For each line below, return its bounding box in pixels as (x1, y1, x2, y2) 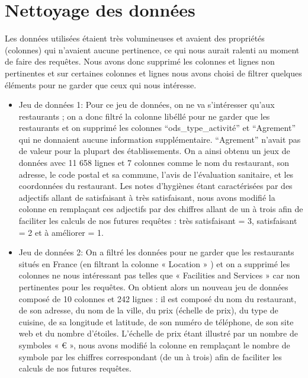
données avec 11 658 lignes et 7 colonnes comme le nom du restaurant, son (18, 156, 289, 169)
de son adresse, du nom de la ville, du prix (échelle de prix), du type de (18, 304, 278, 316)
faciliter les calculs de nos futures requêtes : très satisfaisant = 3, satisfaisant (18, 214, 297, 227)
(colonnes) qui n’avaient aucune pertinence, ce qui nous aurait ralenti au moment (5, 43, 300, 56)
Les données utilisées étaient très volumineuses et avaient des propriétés (5, 32, 265, 44)
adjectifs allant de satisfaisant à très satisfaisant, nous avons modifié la (18, 191, 275, 203)
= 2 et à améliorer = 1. (18, 226, 104, 238)
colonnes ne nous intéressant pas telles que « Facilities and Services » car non (18, 269, 300, 281)
